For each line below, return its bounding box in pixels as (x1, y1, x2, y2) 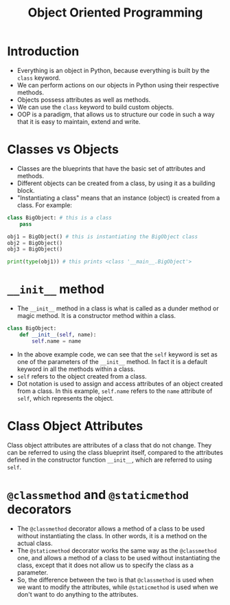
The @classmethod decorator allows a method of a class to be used (16, 524, 205, 533)
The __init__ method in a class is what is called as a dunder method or (16, 304, 219, 312)
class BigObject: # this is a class (7, 214, 112, 221)
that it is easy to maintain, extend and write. (16, 117, 141, 125)
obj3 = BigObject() (7, 246, 63, 253)
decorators (7, 501, 72, 517)
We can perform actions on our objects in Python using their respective (16, 81, 220, 89)
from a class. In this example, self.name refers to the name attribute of (16, 387, 213, 395)
